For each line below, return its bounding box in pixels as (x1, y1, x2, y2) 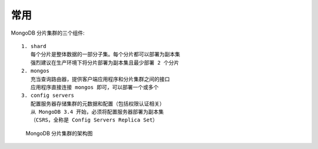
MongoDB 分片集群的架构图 (25, 130, 93, 137)
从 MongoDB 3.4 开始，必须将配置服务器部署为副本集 (30, 109, 164, 116)
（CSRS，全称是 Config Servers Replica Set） (30, 117, 158, 123)
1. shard (21, 43, 47, 49)
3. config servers (21, 92, 75, 99)
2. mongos (21, 67, 49, 74)
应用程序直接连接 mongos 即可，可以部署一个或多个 (30, 84, 159, 90)
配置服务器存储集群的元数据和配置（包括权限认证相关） (30, 100, 165, 107)
